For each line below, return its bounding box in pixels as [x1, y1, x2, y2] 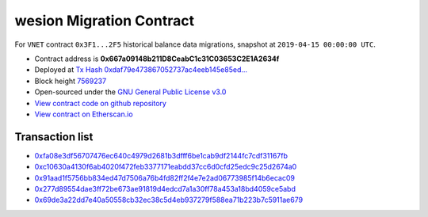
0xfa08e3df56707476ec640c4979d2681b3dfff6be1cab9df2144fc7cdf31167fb [34, 150, 289, 160]
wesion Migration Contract [14, 12, 194, 29]
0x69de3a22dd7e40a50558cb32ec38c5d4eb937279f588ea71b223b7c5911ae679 [34, 195, 304, 205]
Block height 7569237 [34, 76, 107, 86]
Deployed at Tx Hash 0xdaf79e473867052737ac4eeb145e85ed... [34, 65, 248, 74]
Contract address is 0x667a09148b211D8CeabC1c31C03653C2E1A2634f [34, 54, 280, 63]
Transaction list [14, 130, 94, 143]
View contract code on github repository [34, 98, 166, 108]
